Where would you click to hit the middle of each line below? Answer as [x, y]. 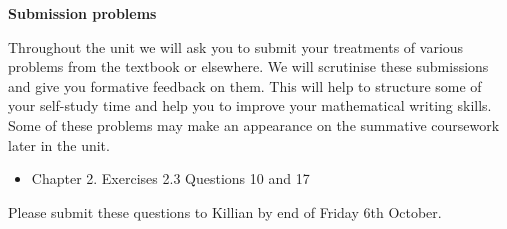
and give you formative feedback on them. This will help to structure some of [245, 85]
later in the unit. [59, 144]
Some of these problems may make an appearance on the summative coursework [254, 124]
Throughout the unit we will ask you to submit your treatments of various [236, 46]
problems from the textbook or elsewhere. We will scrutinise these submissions [248, 66]
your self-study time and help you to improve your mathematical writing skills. [250, 105]
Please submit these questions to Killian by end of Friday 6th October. [225, 211]
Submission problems [82, 13]
